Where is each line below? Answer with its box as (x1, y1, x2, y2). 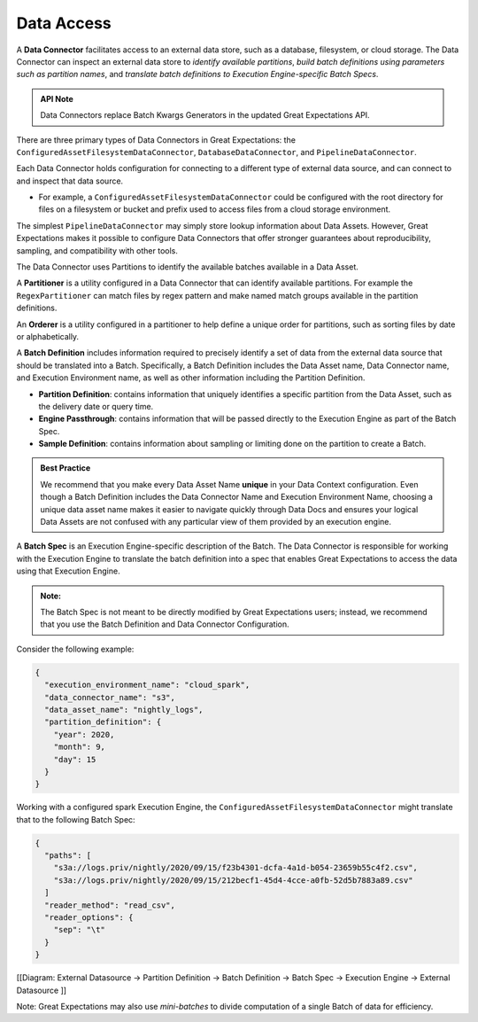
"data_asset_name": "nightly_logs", (44, 705, 204, 714)
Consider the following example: (16, 644, 135, 654)
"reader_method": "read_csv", (44, 900, 176, 910)
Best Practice (40, 463, 91, 473)
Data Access (16, 13, 112, 33)
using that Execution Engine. (16, 566, 120, 576)
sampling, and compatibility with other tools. (16, 245, 179, 256)
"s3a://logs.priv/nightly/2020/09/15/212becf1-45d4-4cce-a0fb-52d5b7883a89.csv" (53, 875, 413, 885)
